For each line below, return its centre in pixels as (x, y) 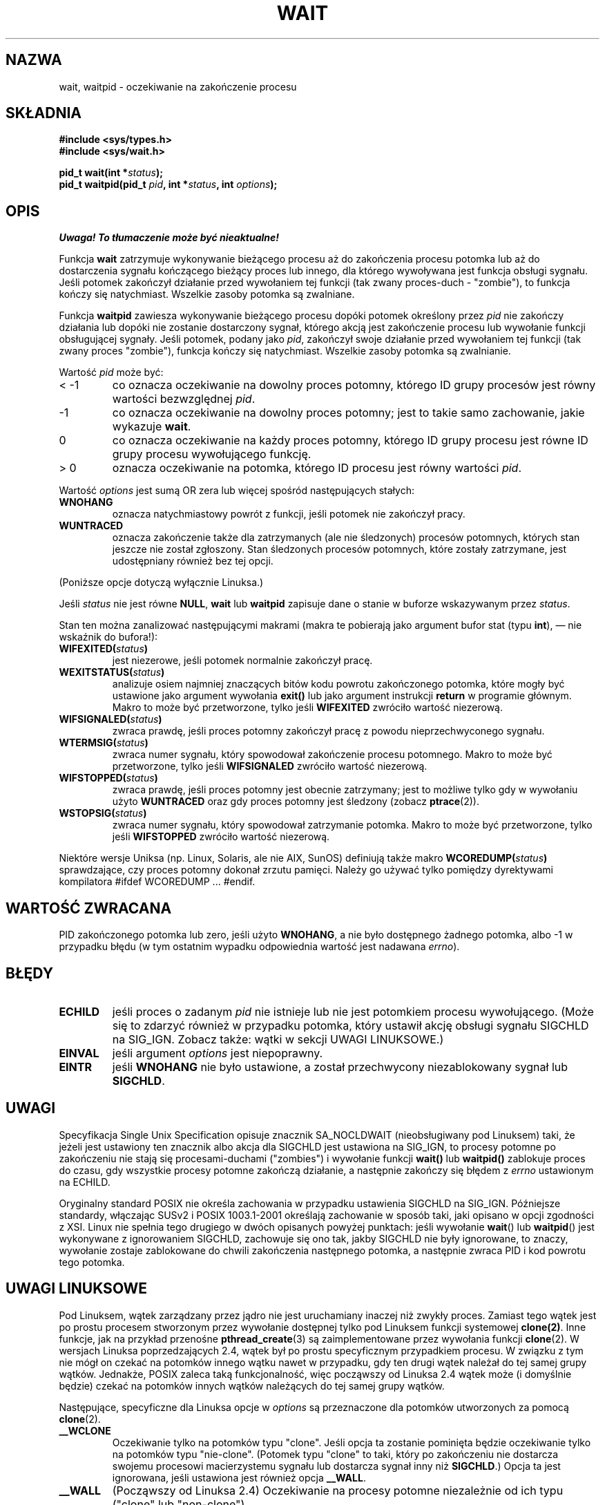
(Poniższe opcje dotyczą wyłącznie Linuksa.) (161, 583)
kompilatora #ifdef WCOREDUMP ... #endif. (157, 882)
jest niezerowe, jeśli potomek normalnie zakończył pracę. (242, 661)
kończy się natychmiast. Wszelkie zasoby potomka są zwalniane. (207, 294)
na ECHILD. (85, 1182)
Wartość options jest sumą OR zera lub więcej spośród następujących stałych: (237, 491)
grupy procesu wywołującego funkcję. (212, 454)
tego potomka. (92, 1262)
